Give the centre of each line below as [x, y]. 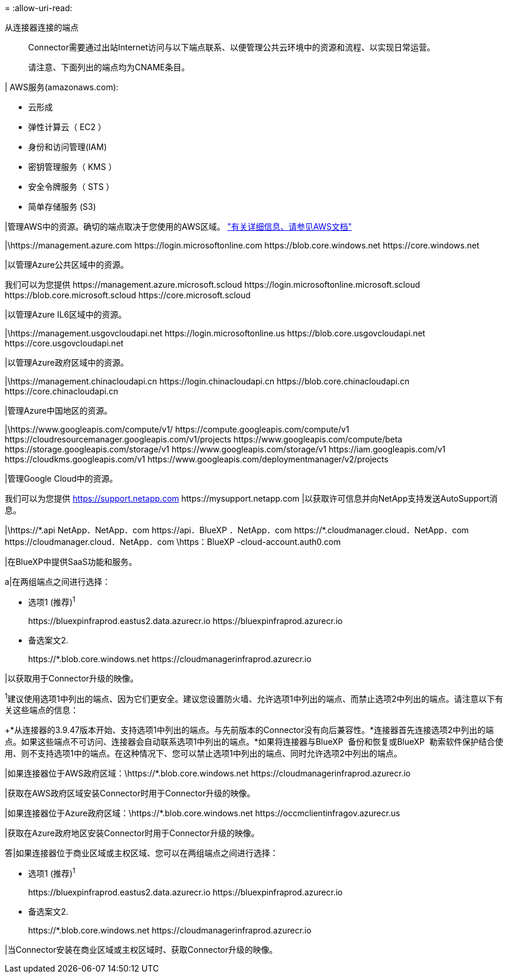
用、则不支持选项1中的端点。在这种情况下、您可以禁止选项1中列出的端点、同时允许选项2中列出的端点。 [203, 754]
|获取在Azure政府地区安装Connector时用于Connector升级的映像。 [132, 833]
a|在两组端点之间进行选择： [58, 582]
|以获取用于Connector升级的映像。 [72, 678]
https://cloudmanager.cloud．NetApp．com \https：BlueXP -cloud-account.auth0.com [173, 542]
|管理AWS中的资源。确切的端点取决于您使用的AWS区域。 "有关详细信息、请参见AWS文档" [178, 226]
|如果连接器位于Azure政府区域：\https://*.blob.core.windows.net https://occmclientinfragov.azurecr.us [202, 813]
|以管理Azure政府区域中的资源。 [67, 362]
